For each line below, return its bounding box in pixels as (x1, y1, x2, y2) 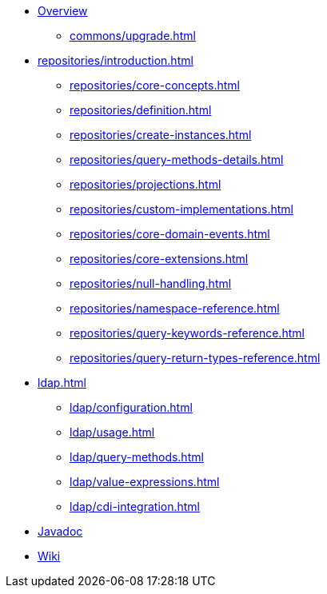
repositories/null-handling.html (70, 277, 232, 290)
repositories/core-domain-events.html (70, 227, 270, 241)
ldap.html (38, 376, 86, 389)
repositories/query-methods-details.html (70, 153, 284, 166)
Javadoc (38, 524, 83, 538)
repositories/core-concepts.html (70, 78, 240, 92)
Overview (38, 4, 88, 18)
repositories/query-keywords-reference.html (70, 326, 305, 340)
